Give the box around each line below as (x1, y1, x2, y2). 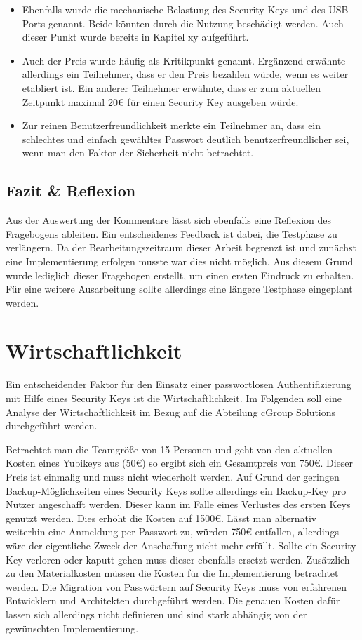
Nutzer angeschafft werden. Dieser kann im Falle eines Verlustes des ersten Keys (6, 497, 351, 512)
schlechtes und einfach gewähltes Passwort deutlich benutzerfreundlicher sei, (22, 131, 349, 146)
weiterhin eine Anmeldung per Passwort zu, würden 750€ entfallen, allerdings (6, 524, 339, 539)
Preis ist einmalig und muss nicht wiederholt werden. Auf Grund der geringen (6, 469, 340, 484)
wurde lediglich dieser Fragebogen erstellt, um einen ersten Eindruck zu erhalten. (6, 267, 354, 282)
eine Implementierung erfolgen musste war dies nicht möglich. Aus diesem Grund (6, 253, 354, 268)
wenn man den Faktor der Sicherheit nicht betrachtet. (22, 145, 254, 160)
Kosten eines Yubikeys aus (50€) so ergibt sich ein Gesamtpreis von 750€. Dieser (6, 455, 353, 470)
